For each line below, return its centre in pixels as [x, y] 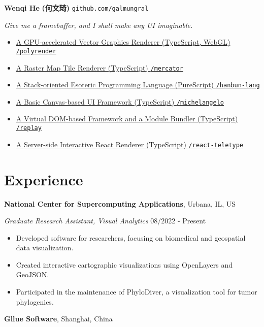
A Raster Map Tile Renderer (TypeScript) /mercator [100, 67]
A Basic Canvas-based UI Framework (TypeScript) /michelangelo [120, 101]
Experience [44, 179]
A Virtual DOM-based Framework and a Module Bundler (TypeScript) [127, 119]
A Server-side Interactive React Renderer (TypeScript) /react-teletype [129, 144]
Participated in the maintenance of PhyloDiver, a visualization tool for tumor [137, 292]
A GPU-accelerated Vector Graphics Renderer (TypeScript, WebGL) [123, 42]
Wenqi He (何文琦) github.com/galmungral [76, 8]
